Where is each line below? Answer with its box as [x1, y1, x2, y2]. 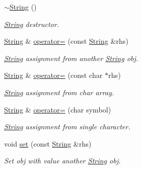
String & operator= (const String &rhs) [4, 36, 129, 46]
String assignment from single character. [4, 121, 130, 132]
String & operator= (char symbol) [4, 104, 111, 115]
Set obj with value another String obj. [4, 155, 121, 166]
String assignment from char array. [4, 87, 114, 97]
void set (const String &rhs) [4, 138, 92, 149]
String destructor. [4, 18, 59, 29]
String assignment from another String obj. [4, 52, 138, 63]
